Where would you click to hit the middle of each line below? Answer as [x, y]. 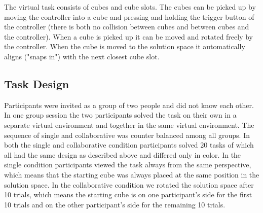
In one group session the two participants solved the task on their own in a [120, 115]
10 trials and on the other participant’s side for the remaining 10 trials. [115, 204]
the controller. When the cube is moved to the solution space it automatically [125, 46]
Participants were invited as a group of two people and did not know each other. [129, 105]
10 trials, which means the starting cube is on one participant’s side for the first [128, 194]
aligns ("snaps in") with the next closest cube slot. [82, 56]
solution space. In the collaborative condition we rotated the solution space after [129, 184]
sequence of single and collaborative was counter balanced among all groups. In [127, 135]
